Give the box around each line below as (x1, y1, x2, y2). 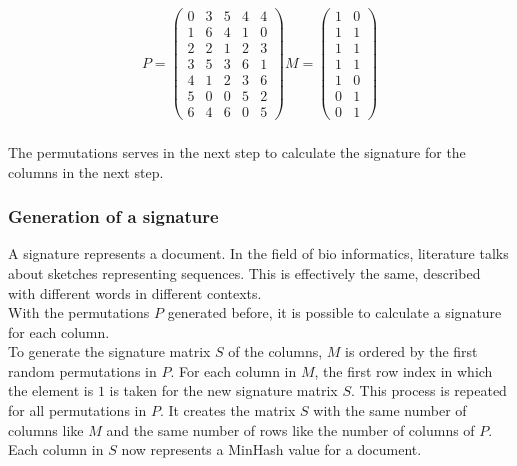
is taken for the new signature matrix (109, 380, 338, 401)
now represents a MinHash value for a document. (121, 439, 422, 460)
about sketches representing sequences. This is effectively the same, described (8, 262, 481, 283)
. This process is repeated (350, 380, 507, 401)
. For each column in (170, 360, 297, 381)
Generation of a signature (8, 204, 219, 229)
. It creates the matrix (159, 400, 296, 421)
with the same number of (313, 400, 467, 421)
